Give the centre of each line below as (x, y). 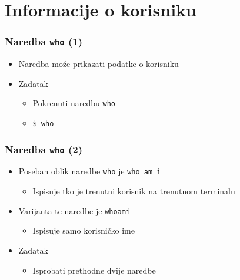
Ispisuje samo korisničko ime (84, 230)
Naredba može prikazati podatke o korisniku (99, 64)
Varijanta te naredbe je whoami (74, 210)
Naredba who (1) (44, 41)
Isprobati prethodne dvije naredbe (94, 270)
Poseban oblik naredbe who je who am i (90, 171)
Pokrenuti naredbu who (74, 103)
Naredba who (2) (44, 149)
